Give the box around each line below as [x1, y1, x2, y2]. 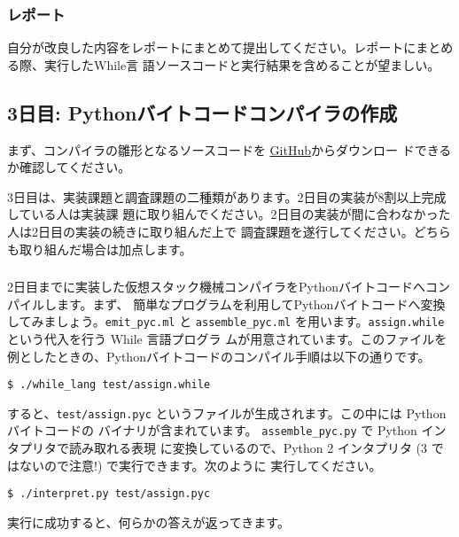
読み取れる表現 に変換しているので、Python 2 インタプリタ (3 [68, 439, 428, 457]
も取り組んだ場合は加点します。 [7, 239, 192, 258]
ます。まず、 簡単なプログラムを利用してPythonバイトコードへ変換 [56, 294, 446, 313]
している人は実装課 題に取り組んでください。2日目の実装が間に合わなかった [7, 205, 451, 223]
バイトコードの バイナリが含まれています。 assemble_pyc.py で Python [7, 421, 417, 440]
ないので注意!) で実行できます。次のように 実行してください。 [19, 455, 382, 474]
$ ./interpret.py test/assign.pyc [7, 487, 211, 501]
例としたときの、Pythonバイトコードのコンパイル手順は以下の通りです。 [7, 346, 431, 365]
